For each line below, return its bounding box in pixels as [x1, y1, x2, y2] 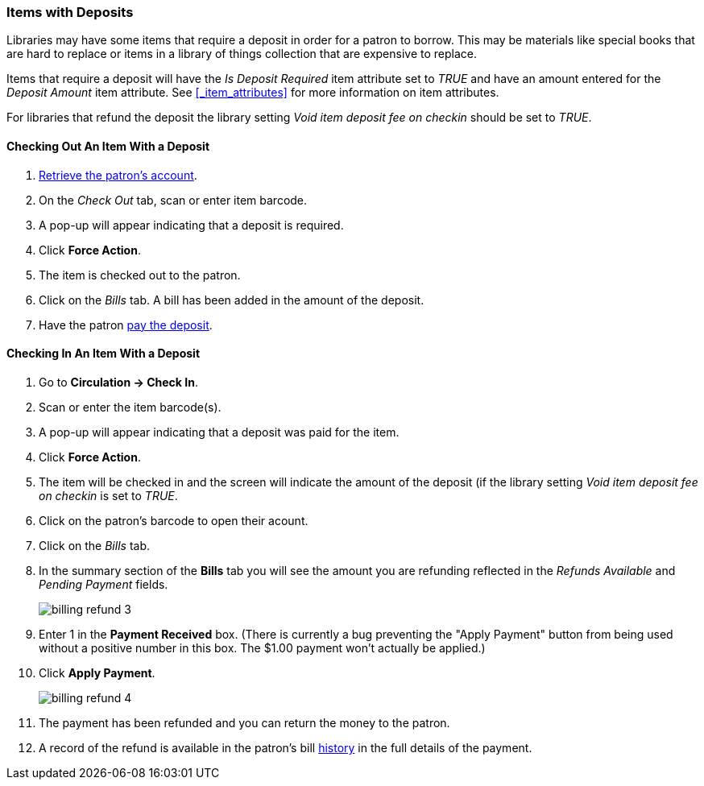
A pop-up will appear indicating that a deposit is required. [39, 217, 344, 232]
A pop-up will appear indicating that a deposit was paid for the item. [39, 424, 400, 439]
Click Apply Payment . [39, 665, 155, 680]
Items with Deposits [6, 4, 134, 20]
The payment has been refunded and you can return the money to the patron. [39, 715, 450, 730]
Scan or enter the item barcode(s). [39, 399, 222, 414]
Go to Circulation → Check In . [39, 374, 198, 389]
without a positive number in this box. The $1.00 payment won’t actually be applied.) [39, 640, 486, 655]
